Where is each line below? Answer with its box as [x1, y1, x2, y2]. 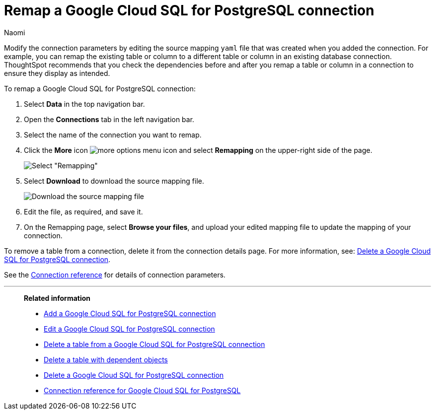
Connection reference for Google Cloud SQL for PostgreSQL [44, 386, 241, 395]
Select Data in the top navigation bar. [24, 99, 145, 108]
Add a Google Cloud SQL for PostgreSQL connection [44, 309, 216, 318]
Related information [24, 293, 91, 302]
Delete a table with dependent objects [44, 355, 168, 364]
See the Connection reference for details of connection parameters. [4, 270, 226, 279]
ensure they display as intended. [4, 69, 110, 77]
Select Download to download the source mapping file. [24, 176, 205, 185]
